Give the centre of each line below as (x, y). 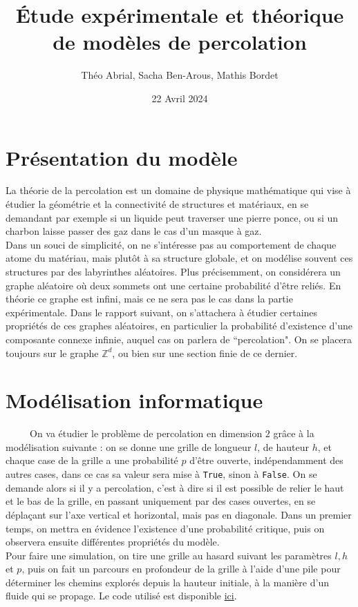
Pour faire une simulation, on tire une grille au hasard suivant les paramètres (169, 555)
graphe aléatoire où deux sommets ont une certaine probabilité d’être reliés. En (173, 285)
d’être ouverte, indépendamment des (266, 460)
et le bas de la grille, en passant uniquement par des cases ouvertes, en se (161, 501)
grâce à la (294, 433)
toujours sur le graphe (52, 353)
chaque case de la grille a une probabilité (92, 460)
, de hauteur (283, 446)
